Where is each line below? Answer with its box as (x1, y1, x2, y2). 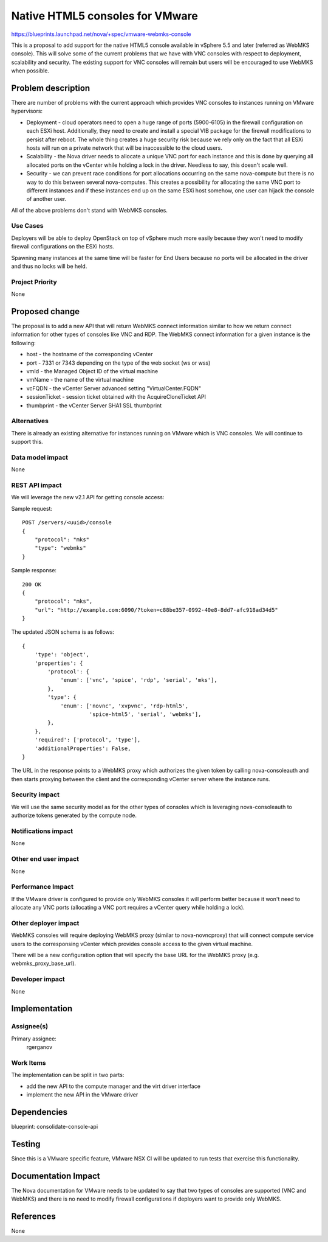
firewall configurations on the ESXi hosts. (11, 243, 115, 250)
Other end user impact (11, 855, 79, 863)
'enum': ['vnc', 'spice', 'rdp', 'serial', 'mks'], (60, 676, 218, 684)
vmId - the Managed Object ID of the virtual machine (26, 368, 159, 375)
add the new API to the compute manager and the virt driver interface (26, 1082, 200, 1090)
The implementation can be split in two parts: (11, 1072, 125, 1079)
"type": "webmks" (34, 545, 86, 552)
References (11, 1211, 56, 1221)
